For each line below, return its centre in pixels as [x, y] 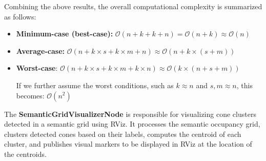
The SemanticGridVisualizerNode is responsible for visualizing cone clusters [130, 114]
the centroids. [25, 154]
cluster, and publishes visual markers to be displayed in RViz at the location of [128, 144]
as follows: [20, 16]
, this [244, 85]
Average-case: [40, 51]
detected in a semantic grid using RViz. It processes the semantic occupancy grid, [132, 124]
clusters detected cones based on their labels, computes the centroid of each [123, 134]
